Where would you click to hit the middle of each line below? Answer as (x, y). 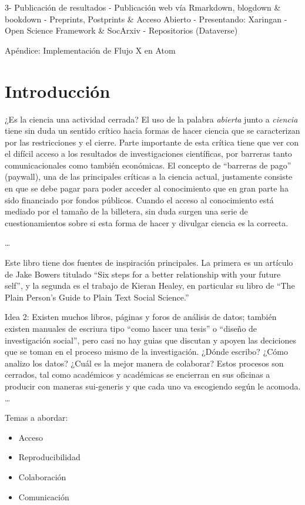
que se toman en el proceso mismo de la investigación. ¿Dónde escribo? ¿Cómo (147, 351)
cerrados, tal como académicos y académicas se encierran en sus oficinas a (138, 374)
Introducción (58, 90)
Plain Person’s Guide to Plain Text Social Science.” (97, 297)
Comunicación (44, 496)
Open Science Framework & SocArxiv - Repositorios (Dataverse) (121, 30)
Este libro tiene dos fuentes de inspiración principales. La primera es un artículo (149, 263)
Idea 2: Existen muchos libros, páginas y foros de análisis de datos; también (141, 317)
